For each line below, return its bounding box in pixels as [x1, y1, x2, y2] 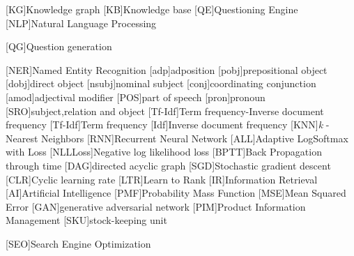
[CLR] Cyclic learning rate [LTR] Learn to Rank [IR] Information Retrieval [6, 172, 318, 186]
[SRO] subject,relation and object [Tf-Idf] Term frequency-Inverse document [6, 103, 324, 118]
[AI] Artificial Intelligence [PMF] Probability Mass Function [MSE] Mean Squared [6, 186, 346, 200]
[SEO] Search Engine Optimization [6, 236, 151, 250]
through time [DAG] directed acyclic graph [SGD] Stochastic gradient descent [6, 158, 331, 172]
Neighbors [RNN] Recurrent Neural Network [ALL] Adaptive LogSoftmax [41, 130, 348, 145]
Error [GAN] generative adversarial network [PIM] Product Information [6, 199, 306, 213]
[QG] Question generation [6, 39, 112, 54]
